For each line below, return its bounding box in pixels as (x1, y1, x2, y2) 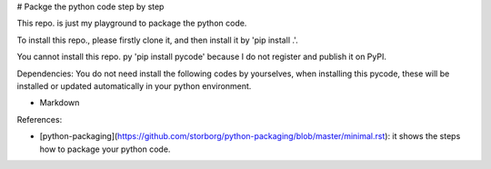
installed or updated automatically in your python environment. (16, 80, 252, 91)
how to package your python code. (39, 144, 171, 154)
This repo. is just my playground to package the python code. (16, 18, 247, 29)
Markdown (39, 97, 80, 108)
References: (16, 114, 63, 124)
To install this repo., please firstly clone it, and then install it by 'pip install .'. (16, 35, 299, 45)
